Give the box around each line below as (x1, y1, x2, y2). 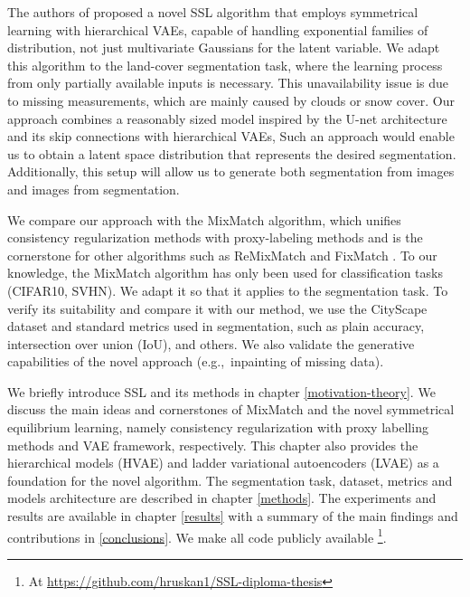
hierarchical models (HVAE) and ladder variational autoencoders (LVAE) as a (7, 453, 439, 472)
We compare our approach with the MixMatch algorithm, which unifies (7, 210, 401, 229)
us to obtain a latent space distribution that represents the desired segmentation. (7, 144, 456, 163)
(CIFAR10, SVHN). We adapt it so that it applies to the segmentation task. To (7, 280, 448, 299)
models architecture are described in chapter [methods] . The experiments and (7, 488, 437, 507)
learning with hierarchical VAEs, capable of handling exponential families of (7, 20, 428, 39)
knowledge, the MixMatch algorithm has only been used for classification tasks (7, 263, 443, 282)
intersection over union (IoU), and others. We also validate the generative (7, 334, 415, 353)
